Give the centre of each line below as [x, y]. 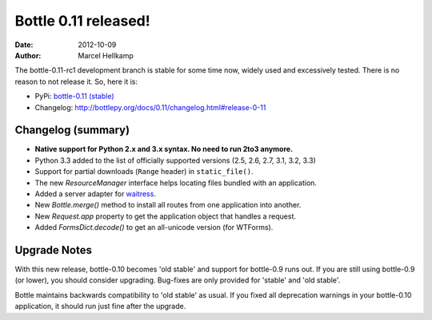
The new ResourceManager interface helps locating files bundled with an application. [176, 183]
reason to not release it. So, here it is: [76, 81]
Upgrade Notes [53, 250]
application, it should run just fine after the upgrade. [100, 306]
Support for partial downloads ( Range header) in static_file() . [144, 172]
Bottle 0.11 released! [83, 21]
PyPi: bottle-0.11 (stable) [75, 97]
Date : [24, 45]
